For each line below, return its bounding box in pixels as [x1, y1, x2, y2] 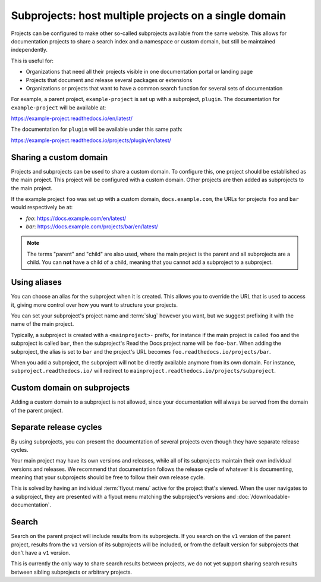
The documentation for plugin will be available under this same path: [11, 125, 182, 133]
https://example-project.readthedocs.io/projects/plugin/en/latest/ [11, 137, 172, 144]
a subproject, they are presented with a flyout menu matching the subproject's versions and [11, 493, 236, 500]
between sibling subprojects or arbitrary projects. [11, 568, 133, 575]
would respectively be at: [11, 204, 73, 211]
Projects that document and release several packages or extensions [26, 76, 193, 83]
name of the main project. [11, 320, 74, 328]
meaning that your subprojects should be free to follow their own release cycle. [11, 474, 205, 481]
